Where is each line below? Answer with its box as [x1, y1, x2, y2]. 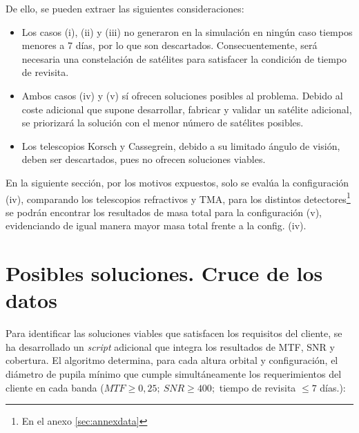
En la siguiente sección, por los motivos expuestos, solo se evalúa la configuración [6, 175, 349, 189]
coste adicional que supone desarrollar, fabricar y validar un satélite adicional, [21, 102, 352, 116]
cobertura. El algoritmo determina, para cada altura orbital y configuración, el [6, 353, 338, 367]
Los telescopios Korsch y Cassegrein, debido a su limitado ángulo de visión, [21, 138, 340, 153]
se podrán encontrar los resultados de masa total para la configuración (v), [6, 204, 322, 219]
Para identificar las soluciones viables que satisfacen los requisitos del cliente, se [6, 326, 342, 340]
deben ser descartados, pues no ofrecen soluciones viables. [21, 152, 266, 166]
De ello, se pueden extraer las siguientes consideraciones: [6, 1, 244, 15]
